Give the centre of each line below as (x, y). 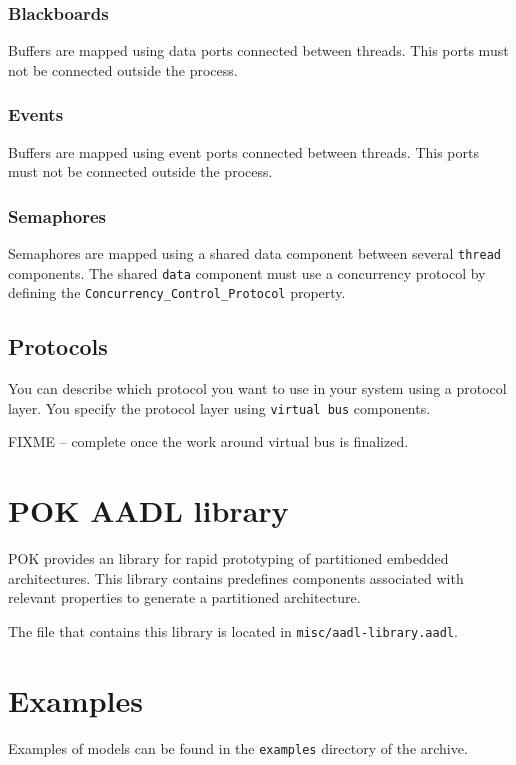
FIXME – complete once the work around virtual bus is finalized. (208, 441)
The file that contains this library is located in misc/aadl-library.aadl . (233, 630)
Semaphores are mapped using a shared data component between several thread (254, 253)
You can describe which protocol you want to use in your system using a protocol (257, 388)
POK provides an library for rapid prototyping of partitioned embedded (228, 558)
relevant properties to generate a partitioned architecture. (184, 597)
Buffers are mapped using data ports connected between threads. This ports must (258, 50)
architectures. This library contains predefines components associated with (236, 577)
